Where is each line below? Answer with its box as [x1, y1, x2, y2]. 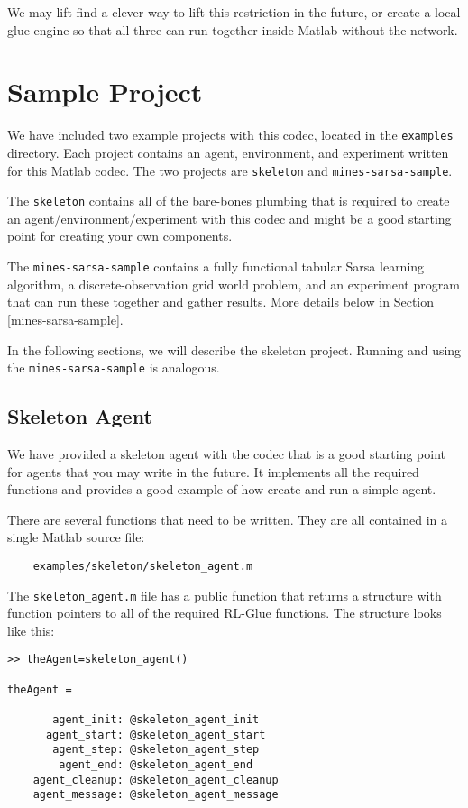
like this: [7, 620, 55, 639]
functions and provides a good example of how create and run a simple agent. [7, 480, 436, 499]
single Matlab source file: [7, 528, 145, 546]
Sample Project [7, 73, 203, 110]
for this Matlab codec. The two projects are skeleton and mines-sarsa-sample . [7, 161, 453, 179]
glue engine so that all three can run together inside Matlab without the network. [7, 20, 458, 39]
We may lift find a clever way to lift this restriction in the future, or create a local [7, 3, 461, 21]
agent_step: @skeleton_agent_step [52, 743, 260, 757]
